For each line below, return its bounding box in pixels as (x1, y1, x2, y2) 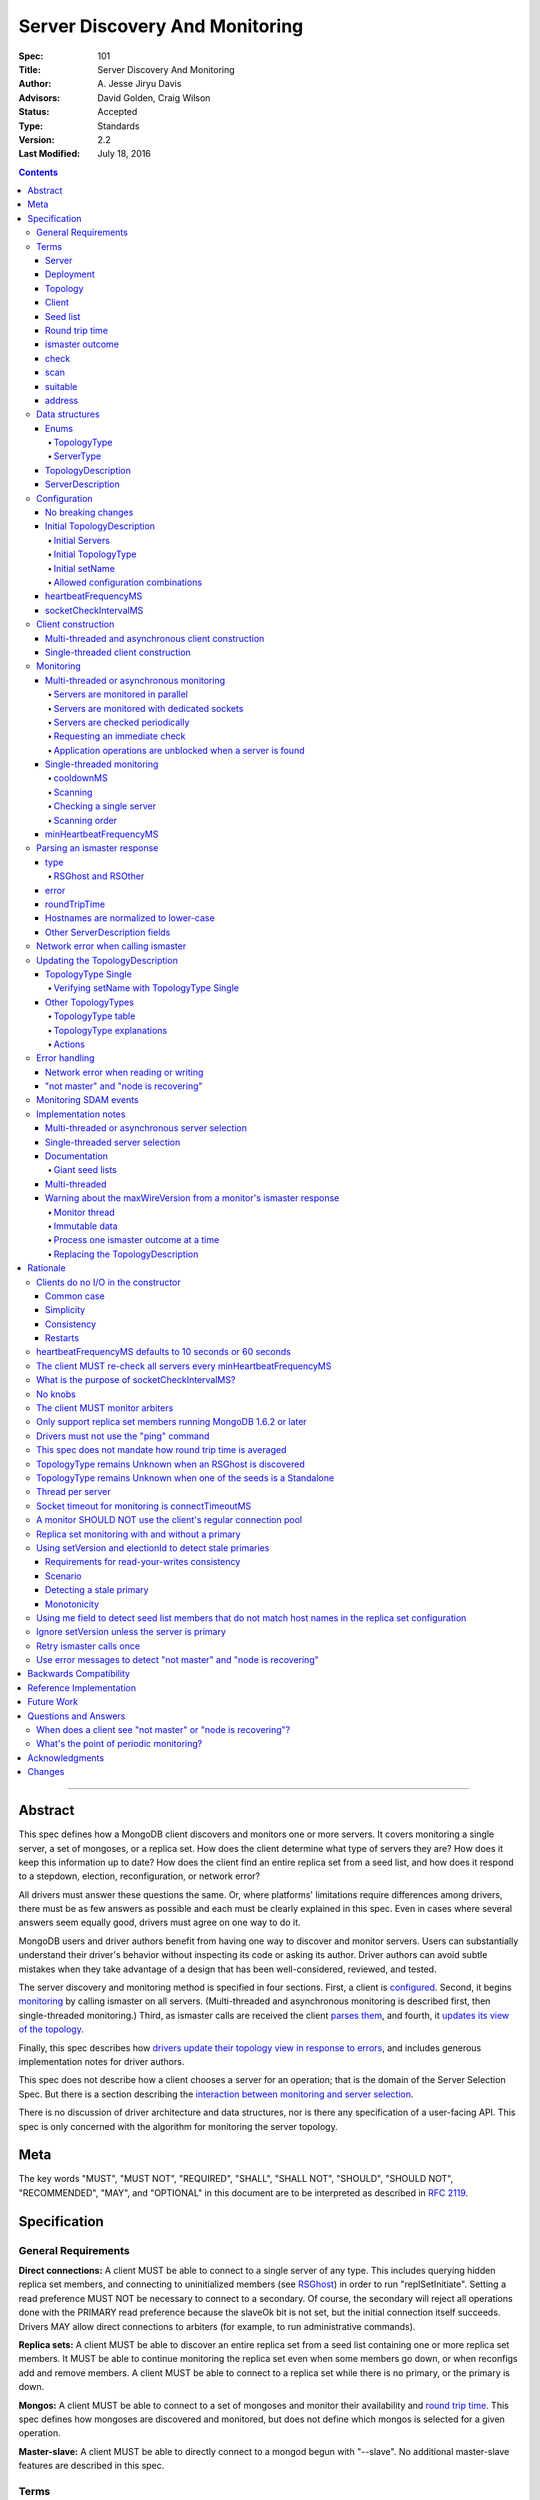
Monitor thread (53, 1206, 115, 1218)
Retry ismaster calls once (36, 1640, 140, 1652)
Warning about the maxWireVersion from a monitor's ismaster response (45, 1192, 340, 1204)
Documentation (45, 1150, 109, 1162)
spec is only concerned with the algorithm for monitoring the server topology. (18, 2120, 339, 2132)
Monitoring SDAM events (36, 1094, 139, 1106)
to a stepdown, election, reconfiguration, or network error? (18, 1870, 260, 1882)
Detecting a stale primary (45, 1584, 149, 1596)
